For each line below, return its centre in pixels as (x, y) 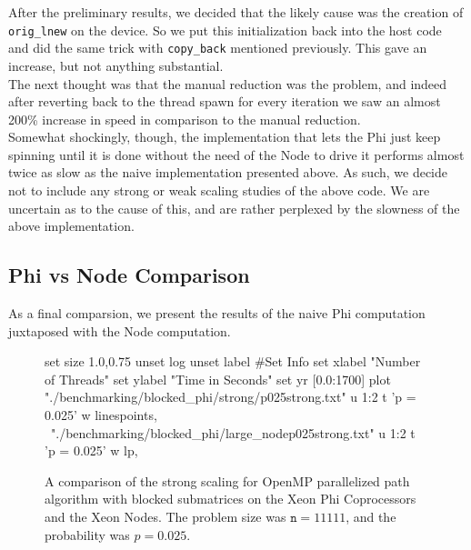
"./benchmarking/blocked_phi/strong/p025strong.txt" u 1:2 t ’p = (230, 397)
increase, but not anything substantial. (116, 65)
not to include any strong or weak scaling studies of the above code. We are (219, 190)
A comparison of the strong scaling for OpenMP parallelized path (227, 480)
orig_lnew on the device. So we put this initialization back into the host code (225, 30)
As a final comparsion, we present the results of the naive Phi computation (217, 313)
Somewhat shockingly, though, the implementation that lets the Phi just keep (225, 137)
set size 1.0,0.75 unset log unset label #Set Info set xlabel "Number (233, 361)
